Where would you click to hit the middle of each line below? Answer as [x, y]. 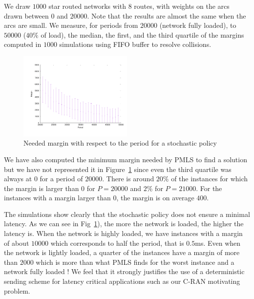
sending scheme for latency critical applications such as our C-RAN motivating [122, 281]
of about [17, 243]
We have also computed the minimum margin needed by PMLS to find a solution [126, 159]
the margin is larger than [42, 188]
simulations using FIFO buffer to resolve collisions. [135, 44]
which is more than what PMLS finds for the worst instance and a [135, 262]
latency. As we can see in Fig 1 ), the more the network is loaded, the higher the [124, 224]
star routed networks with [87, 6]
